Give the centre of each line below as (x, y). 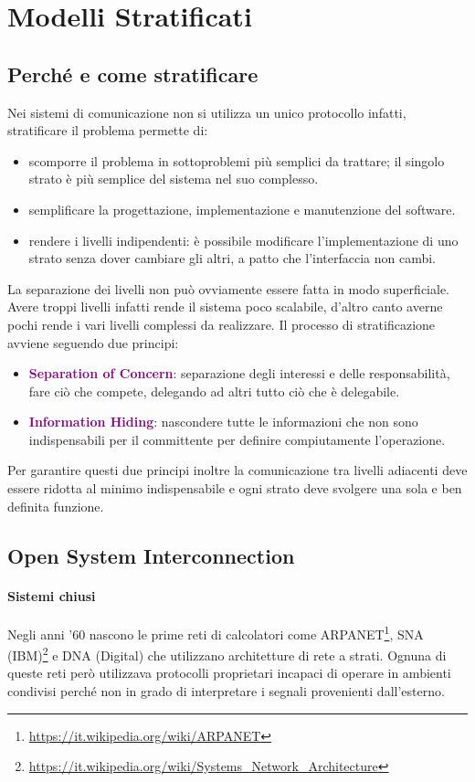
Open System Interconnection (151, 555)
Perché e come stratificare (133, 74)
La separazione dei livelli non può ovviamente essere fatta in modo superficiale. (228, 288)
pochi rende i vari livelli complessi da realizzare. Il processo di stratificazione (222, 324)
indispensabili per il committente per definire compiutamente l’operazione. (237, 439)
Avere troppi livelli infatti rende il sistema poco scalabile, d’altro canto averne (225, 306)
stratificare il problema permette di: (108, 130)
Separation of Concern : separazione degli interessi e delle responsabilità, (239, 373)
